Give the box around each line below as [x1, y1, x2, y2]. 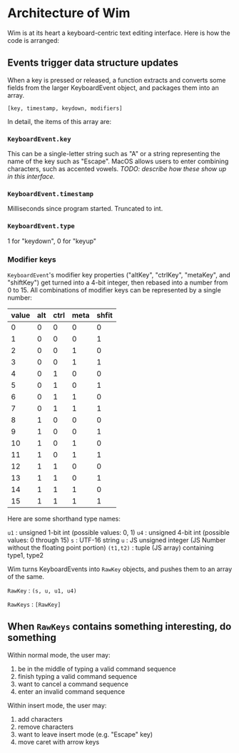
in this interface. [7, 173, 56, 181]
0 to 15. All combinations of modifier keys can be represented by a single [7, 285, 221, 294]
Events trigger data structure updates [7, 57, 179, 69]
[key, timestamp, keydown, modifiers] [7, 105, 123, 112]
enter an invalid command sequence [17, 687, 126, 696]
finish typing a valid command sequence [17, 672, 138, 680]
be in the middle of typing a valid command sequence [17, 665, 176, 673]
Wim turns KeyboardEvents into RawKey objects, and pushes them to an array [7, 565, 233, 573]
